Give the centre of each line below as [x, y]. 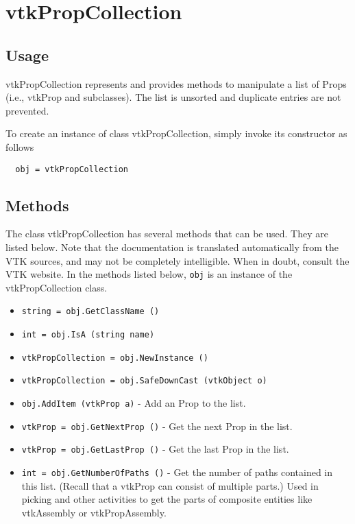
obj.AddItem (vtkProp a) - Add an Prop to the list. [134, 403]
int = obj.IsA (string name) [88, 335]
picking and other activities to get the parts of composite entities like [167, 499]
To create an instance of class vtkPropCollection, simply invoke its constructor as [176, 133]
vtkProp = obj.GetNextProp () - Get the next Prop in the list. [157, 426]
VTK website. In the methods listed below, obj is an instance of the [149, 274]
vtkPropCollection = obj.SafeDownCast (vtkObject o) [144, 381]
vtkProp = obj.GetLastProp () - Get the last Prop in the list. [155, 449]
